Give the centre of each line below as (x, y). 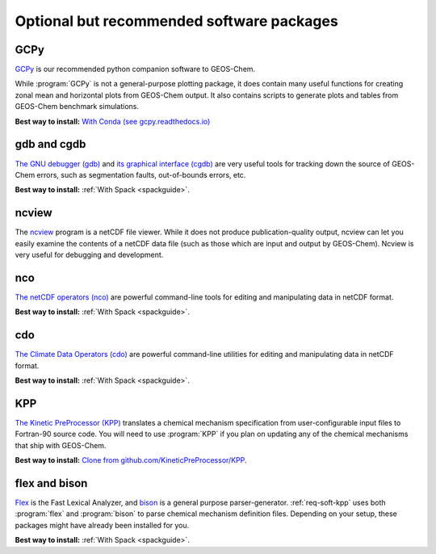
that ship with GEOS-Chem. (61, 445)
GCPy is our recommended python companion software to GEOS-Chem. (135, 69)
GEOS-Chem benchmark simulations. (77, 107)
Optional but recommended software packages (176, 21)
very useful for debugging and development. (89, 255)
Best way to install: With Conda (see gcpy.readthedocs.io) (113, 121)
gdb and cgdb (50, 144)
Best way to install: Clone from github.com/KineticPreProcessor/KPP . (131, 460)
